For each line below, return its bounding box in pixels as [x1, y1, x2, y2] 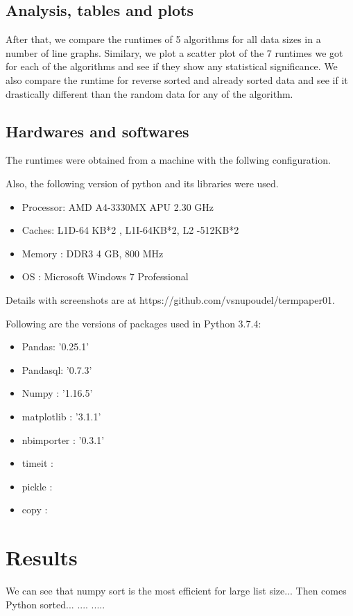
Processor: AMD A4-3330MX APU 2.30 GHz [21, 199, 214, 214]
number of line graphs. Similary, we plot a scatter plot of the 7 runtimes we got [6, 45, 343, 60]
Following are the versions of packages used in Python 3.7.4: [6, 316, 261, 330]
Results [6, 543, 78, 572]
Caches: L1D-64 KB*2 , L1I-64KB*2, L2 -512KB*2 [21, 223, 239, 237]
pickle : [21, 479, 53, 493]
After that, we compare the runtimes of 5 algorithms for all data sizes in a [6, 32, 321, 46]
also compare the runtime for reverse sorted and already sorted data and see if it [6, 72, 348, 87]
